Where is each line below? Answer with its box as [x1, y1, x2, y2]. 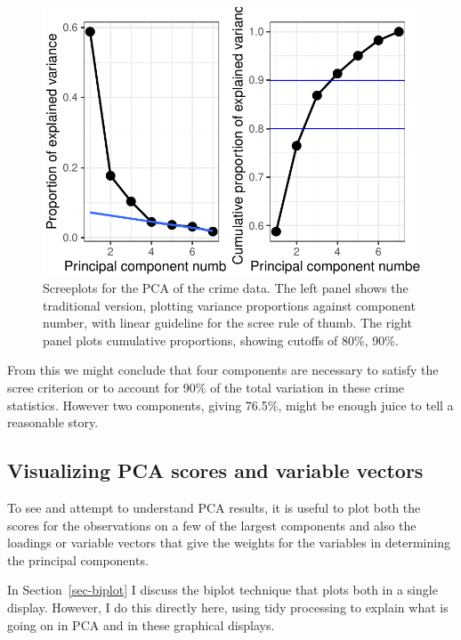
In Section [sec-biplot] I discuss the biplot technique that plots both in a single [7, 580, 438, 599]
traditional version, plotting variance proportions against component [43, 296, 416, 314]
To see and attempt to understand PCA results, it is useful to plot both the [7, 498, 421, 517]
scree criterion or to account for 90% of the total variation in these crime [7, 378, 405, 397]
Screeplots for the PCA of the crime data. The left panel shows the [43, 279, 408, 297]
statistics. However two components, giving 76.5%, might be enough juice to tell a [7, 395, 454, 414]
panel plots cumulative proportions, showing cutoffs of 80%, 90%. [43, 330, 399, 349]
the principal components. [7, 550, 149, 569]
